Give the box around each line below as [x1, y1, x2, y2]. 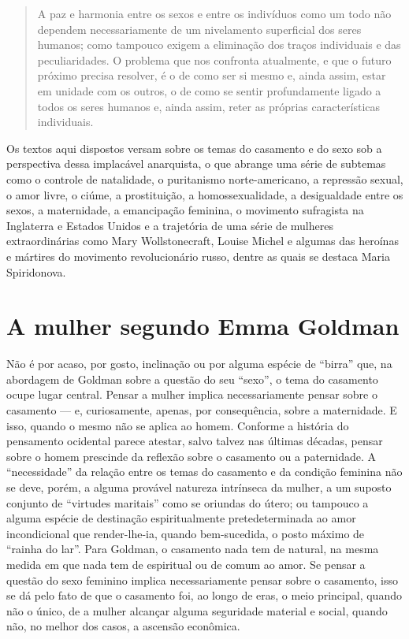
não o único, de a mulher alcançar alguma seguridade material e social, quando [6, 602, 388, 619]
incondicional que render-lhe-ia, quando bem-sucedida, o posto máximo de [6, 525, 365, 541]
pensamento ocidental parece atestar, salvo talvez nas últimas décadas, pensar [6, 433, 383, 449]
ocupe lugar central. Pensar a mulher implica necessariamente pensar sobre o [6, 386, 377, 403]
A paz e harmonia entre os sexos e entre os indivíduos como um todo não [37, 6, 392, 21]
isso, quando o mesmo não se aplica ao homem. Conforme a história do [6, 417, 349, 433]
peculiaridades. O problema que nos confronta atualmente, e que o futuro [37, 51, 392, 68]
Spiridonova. [6, 263, 66, 280]
